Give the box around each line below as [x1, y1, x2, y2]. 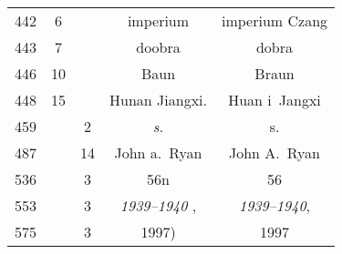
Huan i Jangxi [228, 89, 321, 110]
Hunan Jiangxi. [109, 89, 207, 110]
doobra [136, 36, 181, 57]
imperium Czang [221, 10, 328, 31]
